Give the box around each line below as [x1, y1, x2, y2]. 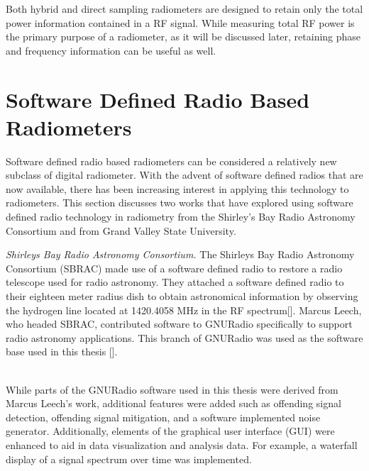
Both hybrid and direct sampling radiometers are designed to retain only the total [6, 1, 363, 16]
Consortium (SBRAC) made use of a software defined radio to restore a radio [6, 260, 343, 275]
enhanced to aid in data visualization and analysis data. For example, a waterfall [6, 437, 358, 452]
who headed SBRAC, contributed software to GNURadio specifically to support [6, 316, 353, 331]
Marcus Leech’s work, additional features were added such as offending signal [6, 396, 341, 411]
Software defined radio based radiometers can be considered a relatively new [6, 153, 337, 168]
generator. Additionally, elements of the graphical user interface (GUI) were [6, 423, 335, 438]
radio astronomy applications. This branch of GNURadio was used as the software [6, 330, 363, 345]
